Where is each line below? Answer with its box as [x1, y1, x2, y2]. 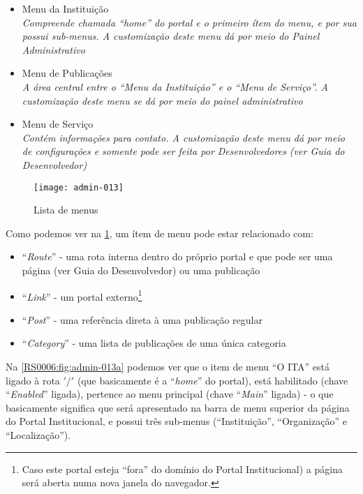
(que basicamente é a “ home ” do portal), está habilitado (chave [77, 373, 348, 387]
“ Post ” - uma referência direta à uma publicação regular [22, 312, 262, 327]
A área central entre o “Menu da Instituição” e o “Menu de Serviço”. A [22, 79, 328, 93]
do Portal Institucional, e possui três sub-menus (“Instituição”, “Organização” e [6, 414, 347, 428]
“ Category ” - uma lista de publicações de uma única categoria [22, 336, 286, 350]
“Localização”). [6, 427, 71, 442]
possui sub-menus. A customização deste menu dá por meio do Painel [22, 29, 320, 43]
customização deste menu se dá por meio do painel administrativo [22, 93, 303, 107]
